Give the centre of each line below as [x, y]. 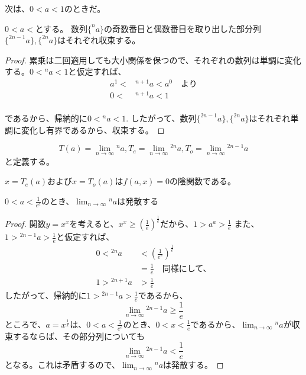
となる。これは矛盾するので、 [63, 365]
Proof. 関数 [25, 224]
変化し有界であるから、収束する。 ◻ [93, 129]
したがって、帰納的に [46, 295]
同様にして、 [187, 269]
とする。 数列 [61, 28]
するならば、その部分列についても [79, 336]
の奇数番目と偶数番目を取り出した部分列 [183, 28]
